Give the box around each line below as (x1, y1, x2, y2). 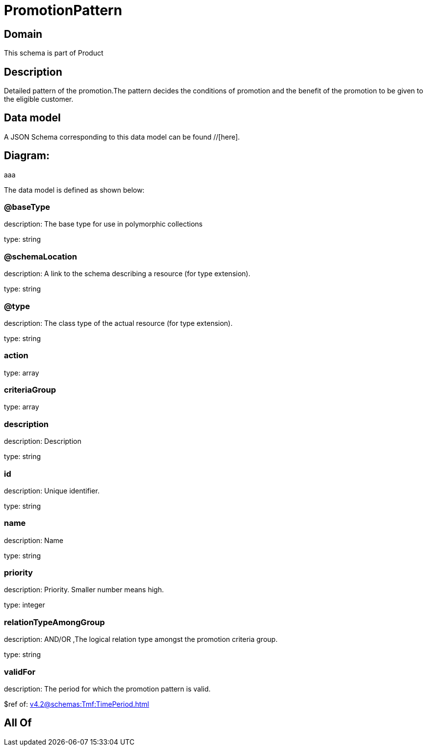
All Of (4, 717, 32, 729)
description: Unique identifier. (4, 486, 100, 495)
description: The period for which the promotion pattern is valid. (4, 684, 211, 693)
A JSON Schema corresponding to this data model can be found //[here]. (4, 132, 240, 141)
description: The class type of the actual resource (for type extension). (4, 318, 233, 327)
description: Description (4, 437, 81, 446)
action (4, 350, 28, 361)
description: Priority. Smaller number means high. (4, 585, 164, 594)
